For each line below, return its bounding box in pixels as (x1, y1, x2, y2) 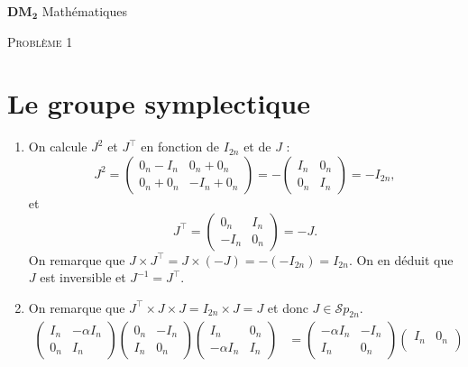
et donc (267, 298, 308, 317)
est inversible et (40, 268, 126, 287)
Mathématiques (41, 2, 127, 20)
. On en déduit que (348, 250, 454, 269)
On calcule (28, 137, 87, 156)
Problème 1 (7, 32, 73, 50)
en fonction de (141, 137, 220, 156)
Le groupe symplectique (7, 85, 311, 122)
